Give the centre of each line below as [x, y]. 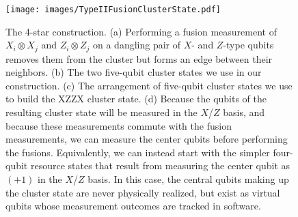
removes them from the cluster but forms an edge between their [139, 58]
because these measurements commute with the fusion [119, 125]
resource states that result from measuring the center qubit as [160, 165]
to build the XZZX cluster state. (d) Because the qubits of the [136, 99]
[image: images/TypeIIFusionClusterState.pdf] [113, 10]
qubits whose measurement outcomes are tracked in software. [133, 206]
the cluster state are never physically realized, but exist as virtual [143, 192]
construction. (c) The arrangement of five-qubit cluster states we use [149, 85]
